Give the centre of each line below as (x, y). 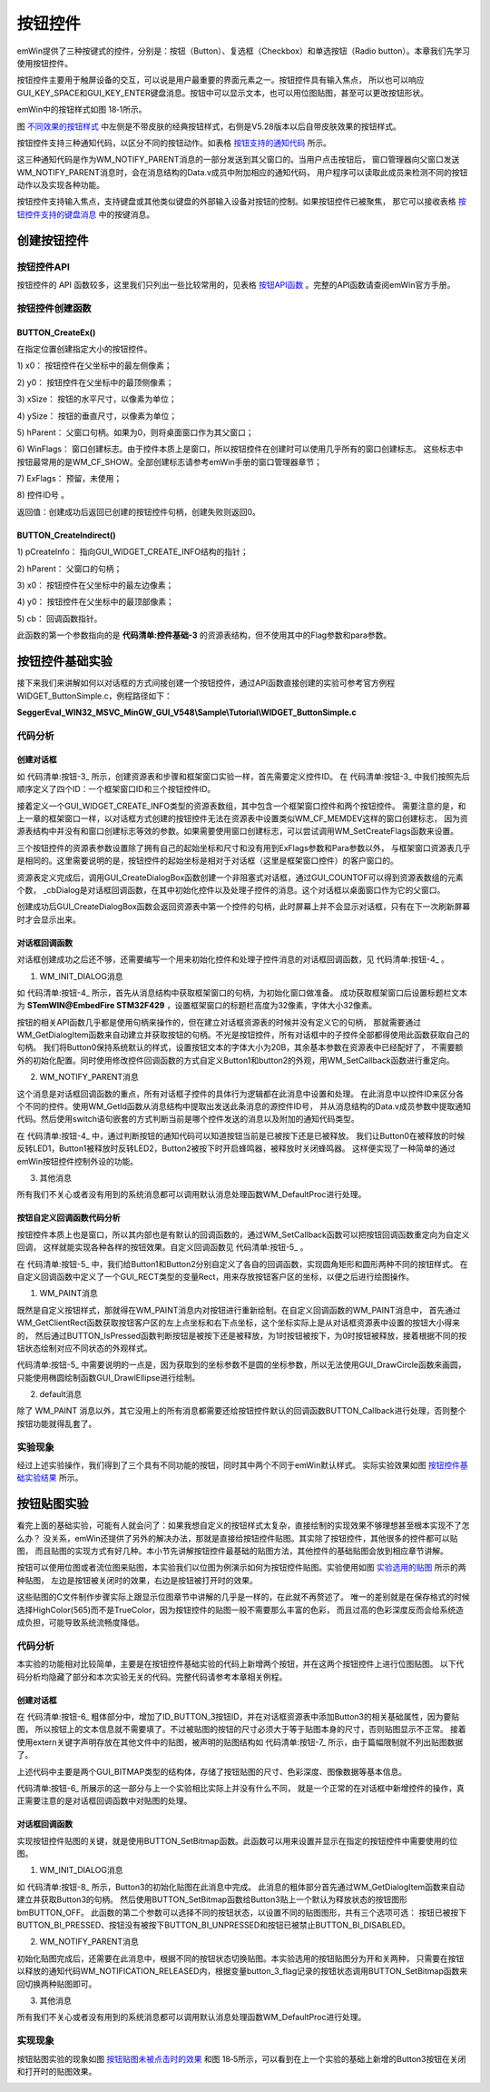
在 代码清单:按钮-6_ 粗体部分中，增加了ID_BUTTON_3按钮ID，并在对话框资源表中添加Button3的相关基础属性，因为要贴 (238, 1716)
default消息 (61, 1394)
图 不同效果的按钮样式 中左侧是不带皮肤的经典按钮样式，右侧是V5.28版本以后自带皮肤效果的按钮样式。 (209, 126)
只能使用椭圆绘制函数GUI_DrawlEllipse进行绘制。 (108, 1377)
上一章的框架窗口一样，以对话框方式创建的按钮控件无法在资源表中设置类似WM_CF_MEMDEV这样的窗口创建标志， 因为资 (242, 818)
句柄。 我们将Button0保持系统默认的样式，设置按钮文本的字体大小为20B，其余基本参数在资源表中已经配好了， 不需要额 (240, 1047)
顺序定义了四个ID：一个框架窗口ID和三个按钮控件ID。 (116, 789)
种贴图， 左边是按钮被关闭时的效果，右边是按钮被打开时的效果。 (137, 1580)
